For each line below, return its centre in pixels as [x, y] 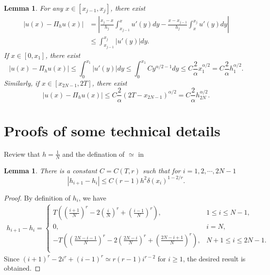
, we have [92, 197]
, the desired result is [214, 258]
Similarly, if [22, 82]
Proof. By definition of [37, 197]
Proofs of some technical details [112, 130]
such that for [161, 170]
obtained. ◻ [22, 268]
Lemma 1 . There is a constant [51, 170]
